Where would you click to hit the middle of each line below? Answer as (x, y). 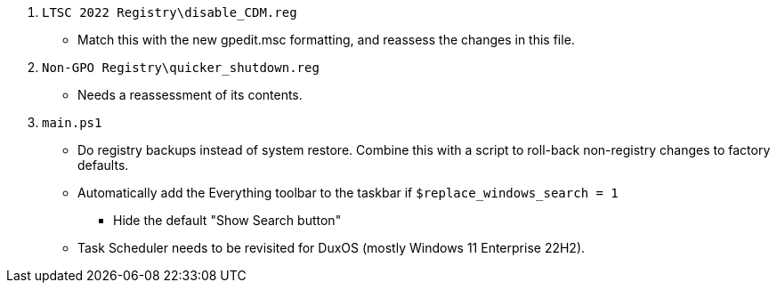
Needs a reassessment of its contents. (190, 95)
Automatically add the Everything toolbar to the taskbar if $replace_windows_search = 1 (348, 193)
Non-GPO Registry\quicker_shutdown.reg (181, 68)
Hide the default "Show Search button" (227, 220)
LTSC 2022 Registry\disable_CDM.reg (170, 12)
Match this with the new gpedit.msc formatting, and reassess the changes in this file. (326, 40)
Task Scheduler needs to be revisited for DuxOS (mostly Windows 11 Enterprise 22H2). (332, 248)
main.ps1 (72, 123)
